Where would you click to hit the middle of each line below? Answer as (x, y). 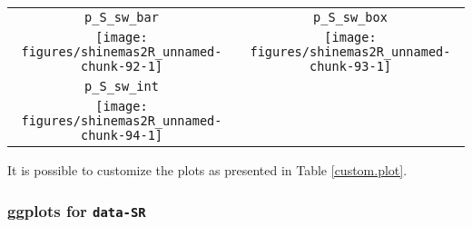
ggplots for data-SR (77, 210)
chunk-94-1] (122, 135)
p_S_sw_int (122, 86)
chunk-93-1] (350, 66)
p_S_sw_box (350, 17)
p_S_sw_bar (122, 17)
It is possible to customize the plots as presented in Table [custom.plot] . (207, 170)
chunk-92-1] (122, 66)
